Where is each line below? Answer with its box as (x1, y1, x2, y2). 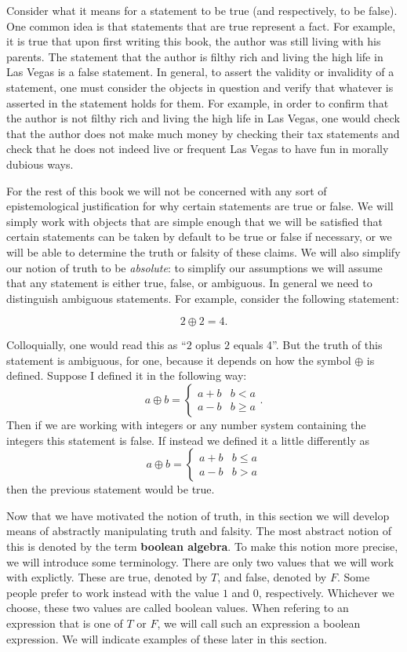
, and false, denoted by (217, 569, 327, 585)
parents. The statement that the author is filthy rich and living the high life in (6, 48, 383, 64)
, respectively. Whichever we (258, 584, 394, 600)
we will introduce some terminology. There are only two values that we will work (6, 553, 394, 570)
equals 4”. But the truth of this (233, 337, 383, 353)
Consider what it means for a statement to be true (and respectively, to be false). (6, 2, 398, 18)
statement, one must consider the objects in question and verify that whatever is (6, 78, 394, 95)
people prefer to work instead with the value (6, 584, 220, 600)
